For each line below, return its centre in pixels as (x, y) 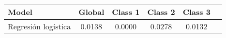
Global (91, 12)
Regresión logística (39, 26)
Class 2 (161, 12)
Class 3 (196, 12)
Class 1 (126, 12)
